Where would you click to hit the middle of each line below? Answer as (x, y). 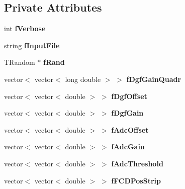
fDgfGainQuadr (154, 79)
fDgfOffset (129, 96)
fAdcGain (128, 147)
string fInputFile (32, 45)
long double (83, 79)
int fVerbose (25, 28)
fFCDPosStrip (136, 180)
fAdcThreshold (137, 163)
